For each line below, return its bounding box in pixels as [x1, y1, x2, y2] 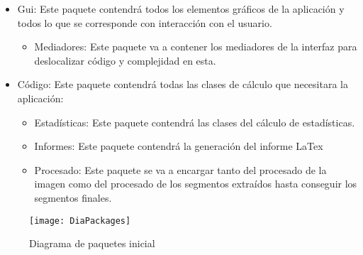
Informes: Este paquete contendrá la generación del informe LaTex [34, 139, 323, 153]
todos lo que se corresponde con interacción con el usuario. [17, 15, 272, 30]
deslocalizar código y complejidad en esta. [34, 53, 216, 67]
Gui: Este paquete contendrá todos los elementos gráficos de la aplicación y [17, 1, 345, 16]
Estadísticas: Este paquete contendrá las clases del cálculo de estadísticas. [34, 114, 355, 129]
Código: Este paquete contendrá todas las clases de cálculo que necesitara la [17, 77, 348, 92]
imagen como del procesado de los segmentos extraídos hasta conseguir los [34, 176, 357, 191]
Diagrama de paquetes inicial [29, 236, 155, 251]
